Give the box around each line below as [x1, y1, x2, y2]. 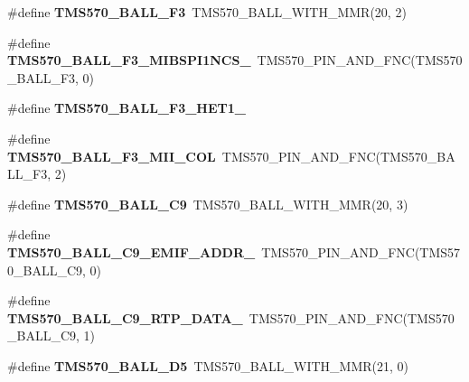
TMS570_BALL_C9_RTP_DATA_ [7, 308, 243, 327]
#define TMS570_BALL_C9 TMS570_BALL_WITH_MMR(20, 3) [7, 194, 408, 213]
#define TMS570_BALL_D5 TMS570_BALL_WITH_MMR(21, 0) [7, 356, 409, 375]
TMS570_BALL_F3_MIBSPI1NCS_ [7, 51, 251, 70]
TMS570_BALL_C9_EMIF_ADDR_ [7, 242, 256, 261]
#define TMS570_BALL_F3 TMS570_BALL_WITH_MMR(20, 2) [7, 3, 407, 21]
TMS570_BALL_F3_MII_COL [7, 146, 216, 165]
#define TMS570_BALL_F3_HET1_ [7, 98, 246, 117]
